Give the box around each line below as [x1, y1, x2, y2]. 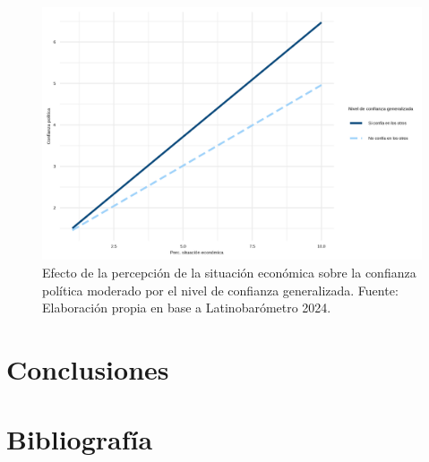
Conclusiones [6, 350, 169, 387]
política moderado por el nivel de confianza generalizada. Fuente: [42, 280, 399, 299]
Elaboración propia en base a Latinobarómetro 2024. [42, 298, 331, 317]
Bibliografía [6, 421, 153, 458]
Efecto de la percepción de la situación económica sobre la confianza [42, 262, 416, 281]
